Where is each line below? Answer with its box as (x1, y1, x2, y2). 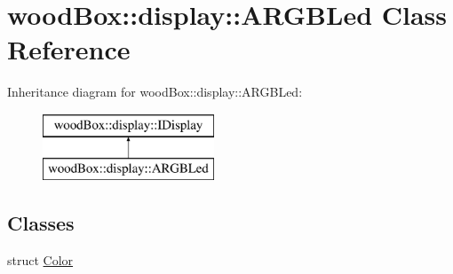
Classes (7, 209, 75, 237)
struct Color (7, 251, 74, 270)
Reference (7, 31, 131, 67)
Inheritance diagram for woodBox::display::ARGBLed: (7, 82, 303, 101)
